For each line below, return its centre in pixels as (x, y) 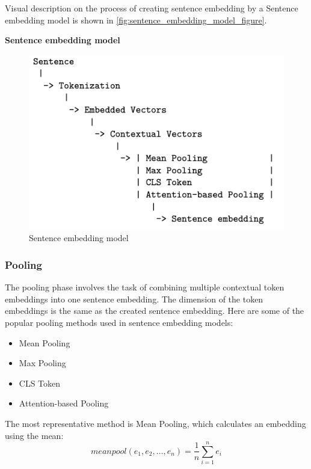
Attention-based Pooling (64, 403)
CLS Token (40, 383)
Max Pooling (42, 363)
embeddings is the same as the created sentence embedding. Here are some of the (155, 311)
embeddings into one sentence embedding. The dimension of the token (134, 299)
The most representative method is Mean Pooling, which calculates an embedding (155, 423)
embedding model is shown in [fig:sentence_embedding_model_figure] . (136, 20)
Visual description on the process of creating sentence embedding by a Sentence (152, 8)
